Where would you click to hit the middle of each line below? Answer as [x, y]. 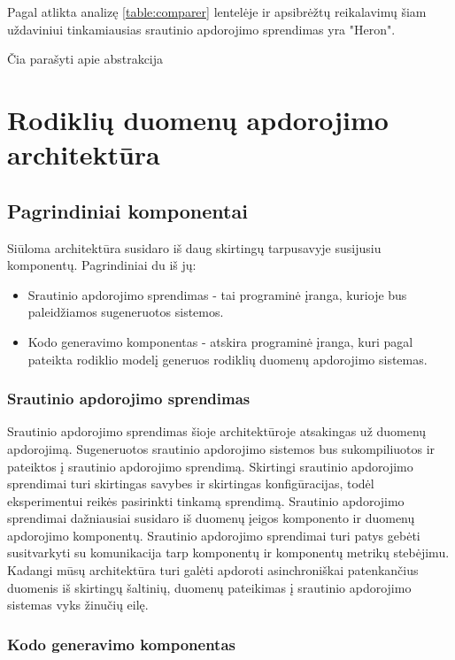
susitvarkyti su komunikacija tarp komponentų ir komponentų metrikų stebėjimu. [228, 553]
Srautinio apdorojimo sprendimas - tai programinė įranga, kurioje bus [217, 294]
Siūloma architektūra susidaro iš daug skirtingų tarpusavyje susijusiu [194, 247]
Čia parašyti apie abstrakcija [85, 59]
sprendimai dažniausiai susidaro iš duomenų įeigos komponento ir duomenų [211, 518]
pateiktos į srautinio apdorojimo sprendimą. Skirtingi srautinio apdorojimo [210, 466]
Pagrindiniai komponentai [127, 210]
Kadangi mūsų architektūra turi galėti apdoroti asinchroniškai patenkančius [213, 570]
